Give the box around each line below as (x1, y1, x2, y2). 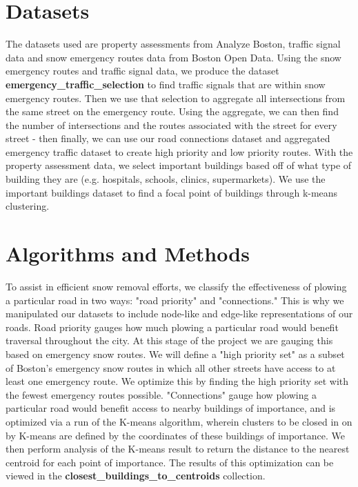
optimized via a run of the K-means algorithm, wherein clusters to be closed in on (6, 414, 352, 428)
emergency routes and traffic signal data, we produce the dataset (6, 63, 279, 78)
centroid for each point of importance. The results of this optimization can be (6, 455, 334, 469)
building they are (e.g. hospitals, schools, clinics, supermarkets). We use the (6, 172, 326, 186)
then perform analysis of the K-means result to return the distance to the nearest (6, 441, 350, 456)
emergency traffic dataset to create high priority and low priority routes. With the (6, 144, 353, 159)
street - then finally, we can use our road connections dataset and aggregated (6, 131, 330, 146)
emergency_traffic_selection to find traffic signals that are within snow (6, 77, 326, 91)
